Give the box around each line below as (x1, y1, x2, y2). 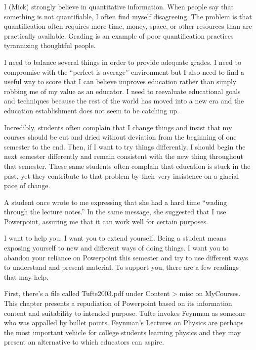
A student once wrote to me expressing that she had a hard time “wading (4, 197, 227, 207)
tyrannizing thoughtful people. (4, 40, 96, 50)
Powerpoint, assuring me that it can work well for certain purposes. (4, 216, 208, 226)
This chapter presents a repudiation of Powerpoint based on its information (4, 298, 232, 308)
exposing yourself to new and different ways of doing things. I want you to (4, 243, 229, 253)
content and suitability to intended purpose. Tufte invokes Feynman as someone (4, 307, 246, 318)
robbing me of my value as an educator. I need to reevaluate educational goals (4, 86, 241, 96)
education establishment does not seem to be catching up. (4, 105, 179, 115)
